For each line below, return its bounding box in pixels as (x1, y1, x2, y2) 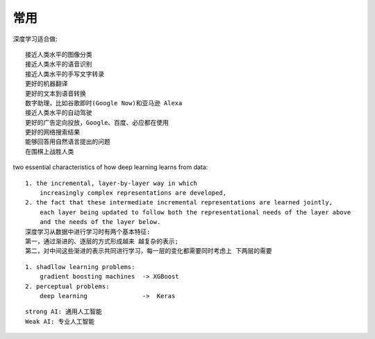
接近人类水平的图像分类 (25, 51, 92, 58)
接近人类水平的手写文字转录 (25, 70, 104, 78)
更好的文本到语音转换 (25, 89, 86, 97)
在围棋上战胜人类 (25, 148, 74, 155)
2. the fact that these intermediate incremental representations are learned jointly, (25, 198, 333, 207)
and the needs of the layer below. (39, 218, 161, 226)
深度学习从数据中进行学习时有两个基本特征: (25, 227, 151, 236)
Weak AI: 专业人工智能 (25, 318, 95, 325)
